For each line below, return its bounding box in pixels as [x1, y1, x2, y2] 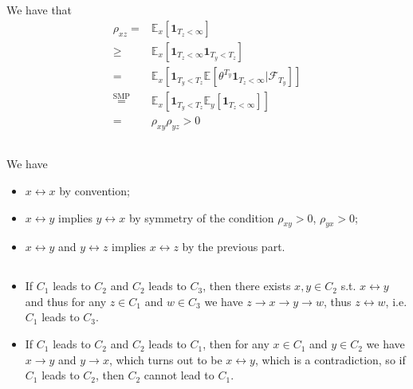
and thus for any [25, 293, 107, 309]
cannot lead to [144, 367, 214, 383]
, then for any [203, 336, 269, 352]
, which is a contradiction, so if [254, 351, 406, 367]
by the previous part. [182, 238, 285, 255]
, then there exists [203, 277, 291, 294]
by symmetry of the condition [128, 209, 274, 226]
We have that [6, 2, 73, 18]
